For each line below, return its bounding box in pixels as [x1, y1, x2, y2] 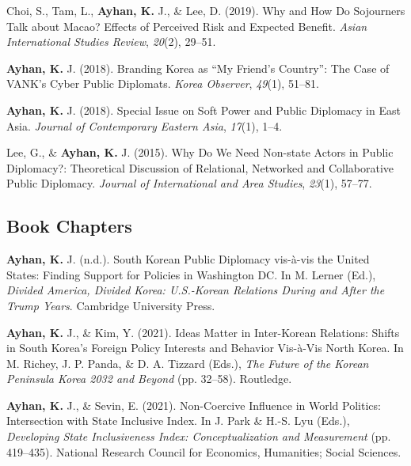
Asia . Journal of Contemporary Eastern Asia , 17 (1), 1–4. [6, 117, 283, 134]
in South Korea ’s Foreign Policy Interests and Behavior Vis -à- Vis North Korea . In [6, 339, 404, 356]
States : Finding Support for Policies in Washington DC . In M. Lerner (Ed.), [6, 266, 376, 282]
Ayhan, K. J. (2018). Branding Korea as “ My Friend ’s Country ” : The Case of [6, 59, 390, 76]
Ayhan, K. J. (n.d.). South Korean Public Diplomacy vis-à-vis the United [6, 251, 370, 267]
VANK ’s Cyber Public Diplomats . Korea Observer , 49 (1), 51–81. [6, 75, 319, 92]
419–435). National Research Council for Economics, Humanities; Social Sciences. [6, 443, 401, 460]
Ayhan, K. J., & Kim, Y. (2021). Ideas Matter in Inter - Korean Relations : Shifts [6, 324, 400, 340]
